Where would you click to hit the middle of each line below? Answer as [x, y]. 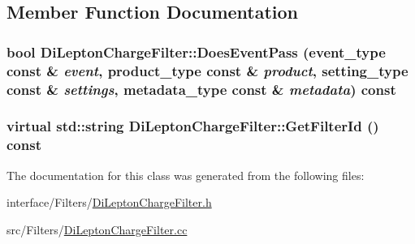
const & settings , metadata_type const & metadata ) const [201, 89]
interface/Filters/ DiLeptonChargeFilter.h [109, 202]
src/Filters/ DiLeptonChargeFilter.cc [97, 229]
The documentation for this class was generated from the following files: [186, 175]
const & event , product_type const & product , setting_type [207, 70]
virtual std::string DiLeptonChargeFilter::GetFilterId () [193, 126]
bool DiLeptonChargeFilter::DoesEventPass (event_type [196, 51]
